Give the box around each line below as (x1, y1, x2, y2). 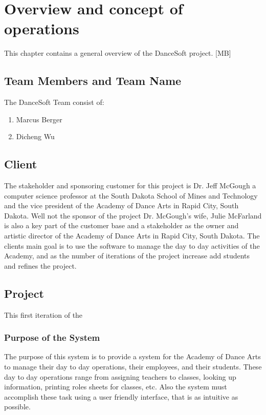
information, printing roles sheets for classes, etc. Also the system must (4, 381, 227, 392)
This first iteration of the (4, 309, 83, 320)
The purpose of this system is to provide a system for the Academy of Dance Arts (4, 351, 261, 362)
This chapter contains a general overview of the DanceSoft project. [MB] (4, 48, 231, 58)
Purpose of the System (4, 331, 100, 344)
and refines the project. (4, 260, 77, 271)
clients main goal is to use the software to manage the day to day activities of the (4, 240, 260, 251)
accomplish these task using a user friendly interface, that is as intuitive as (4, 391, 238, 402)
